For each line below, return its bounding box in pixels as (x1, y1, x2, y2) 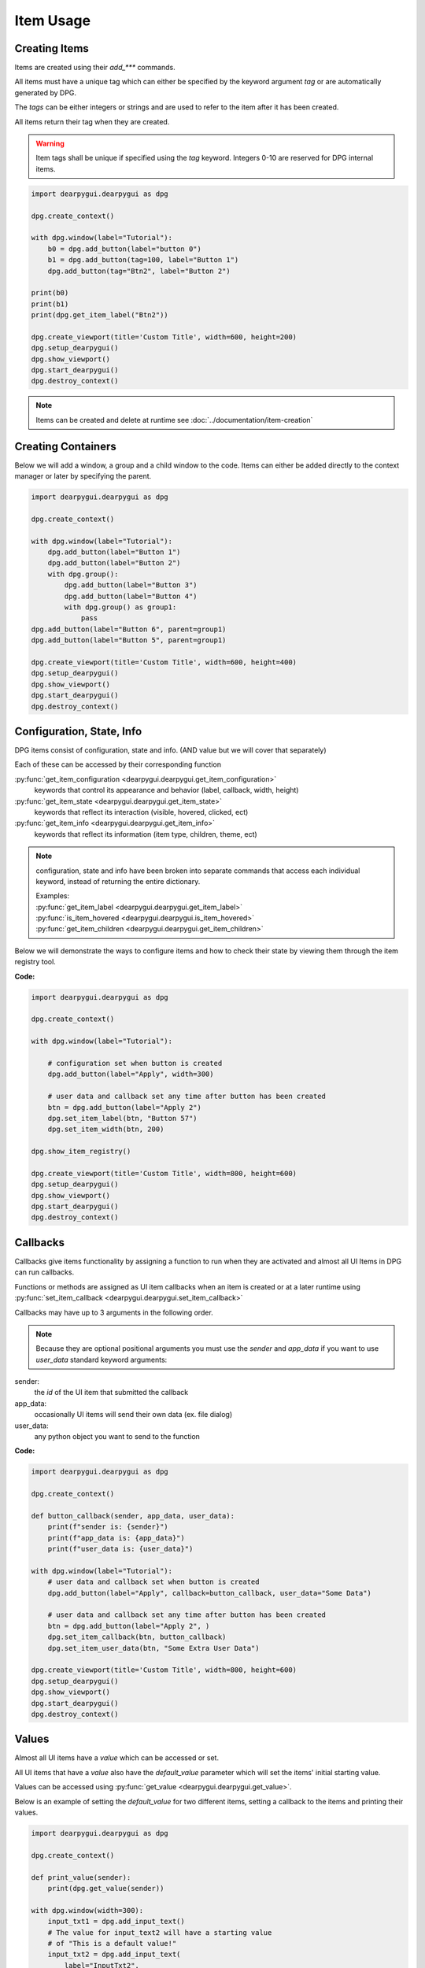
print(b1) (31, 299, 69, 309)
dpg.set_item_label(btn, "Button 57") (47, 1114, 198, 1123)
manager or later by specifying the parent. (14, 472, 152, 481)
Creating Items (14, 42, 90, 55)
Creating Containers (14, 439, 117, 453)
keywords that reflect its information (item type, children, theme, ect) (34, 829, 257, 838)
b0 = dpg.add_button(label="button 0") (47, 244, 202, 253)
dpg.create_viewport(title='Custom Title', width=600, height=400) (31, 657, 297, 667)
